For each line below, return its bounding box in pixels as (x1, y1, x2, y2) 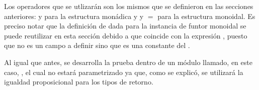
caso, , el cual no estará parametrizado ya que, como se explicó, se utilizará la (4, 66, 243, 77)
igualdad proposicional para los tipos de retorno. (4, 76, 153, 87)
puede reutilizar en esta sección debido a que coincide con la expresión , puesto (4, 30, 247, 40)
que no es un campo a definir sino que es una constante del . (4, 40, 190, 50)
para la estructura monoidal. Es (157, 10, 255, 21)
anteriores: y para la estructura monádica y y (4, 10, 144, 21)
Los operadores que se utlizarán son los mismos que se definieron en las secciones (4, 1, 253, 11)
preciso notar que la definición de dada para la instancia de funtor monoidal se (4, 20, 246, 31)
